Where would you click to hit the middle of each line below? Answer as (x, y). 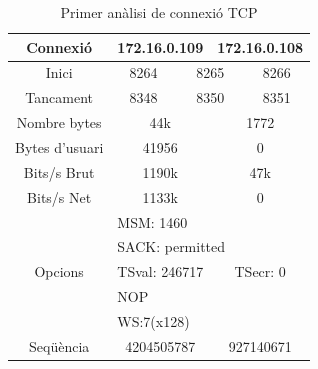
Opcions (59, 271)
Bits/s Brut (59, 171)
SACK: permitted (171, 246)
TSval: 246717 (160, 271)
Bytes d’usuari (59, 146)
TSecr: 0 (260, 271)
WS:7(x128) (153, 320)
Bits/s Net (59, 196)
